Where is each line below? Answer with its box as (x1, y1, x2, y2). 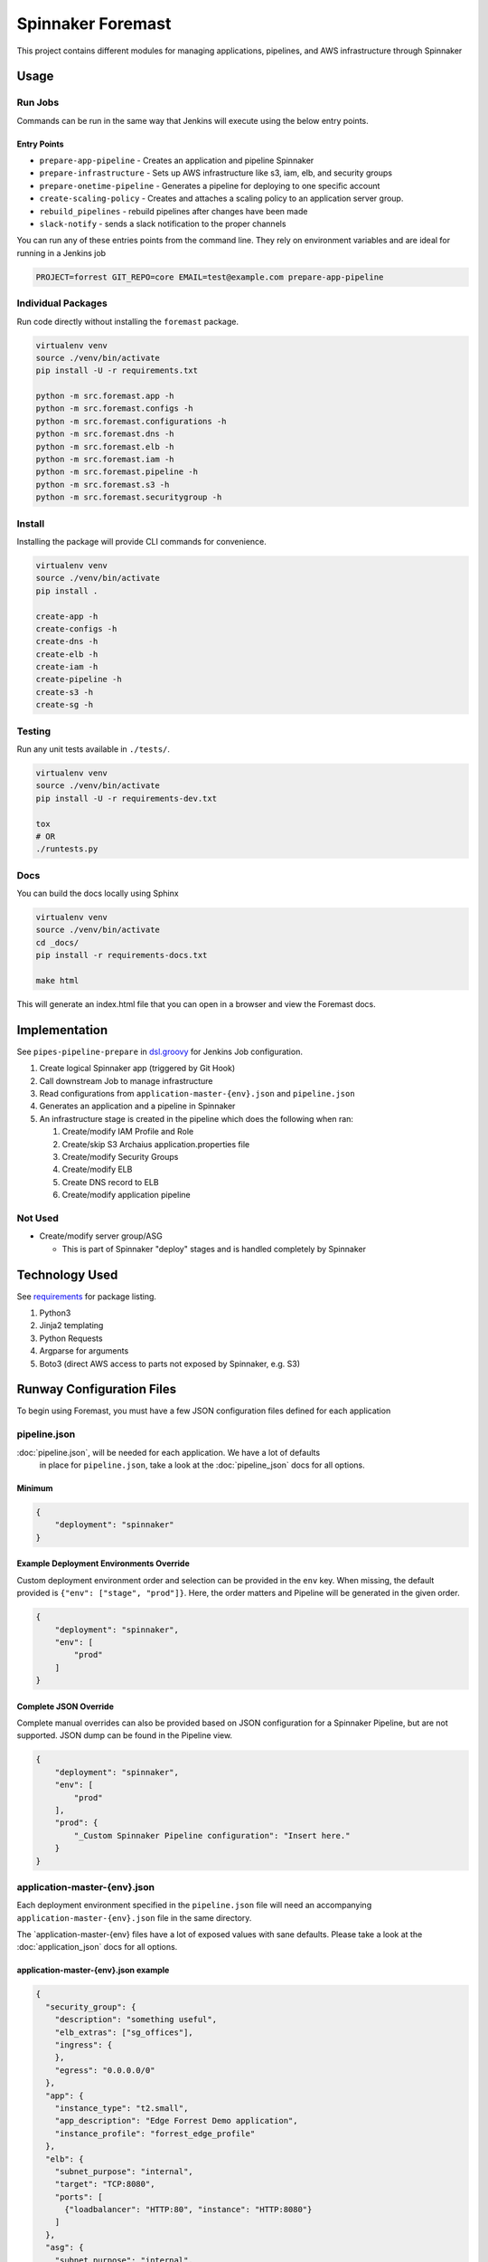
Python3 (39, 1307, 71, 1318)
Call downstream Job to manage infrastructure (39, 1075, 213, 1086)
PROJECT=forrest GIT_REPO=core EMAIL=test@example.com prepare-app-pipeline (35, 271, 384, 282)
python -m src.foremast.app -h (35, 391, 175, 402)
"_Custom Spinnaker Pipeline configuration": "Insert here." (73, 1830, 351, 1840)
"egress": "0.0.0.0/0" (54, 2065, 155, 2076)
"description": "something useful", (54, 2014, 217, 2025)
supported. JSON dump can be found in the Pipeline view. (16, 1730, 233, 1741)
